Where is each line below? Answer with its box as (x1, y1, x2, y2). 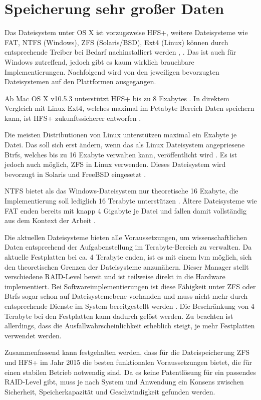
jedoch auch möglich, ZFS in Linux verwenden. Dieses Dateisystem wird (5, 159, 226, 169)
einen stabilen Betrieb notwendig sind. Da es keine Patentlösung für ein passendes (5, 366, 256, 377)
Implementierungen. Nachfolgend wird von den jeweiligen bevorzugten (5, 66, 219, 77)
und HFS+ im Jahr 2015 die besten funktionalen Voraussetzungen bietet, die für (5, 356, 252, 367)
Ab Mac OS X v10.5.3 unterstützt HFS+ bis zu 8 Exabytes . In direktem (5, 93, 229, 103)
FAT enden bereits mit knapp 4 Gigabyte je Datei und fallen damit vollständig (5, 205, 246, 216)
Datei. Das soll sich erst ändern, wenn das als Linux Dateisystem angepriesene (5, 139, 245, 150)
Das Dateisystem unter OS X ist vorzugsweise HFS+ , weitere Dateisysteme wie (5, 27, 248, 38)
